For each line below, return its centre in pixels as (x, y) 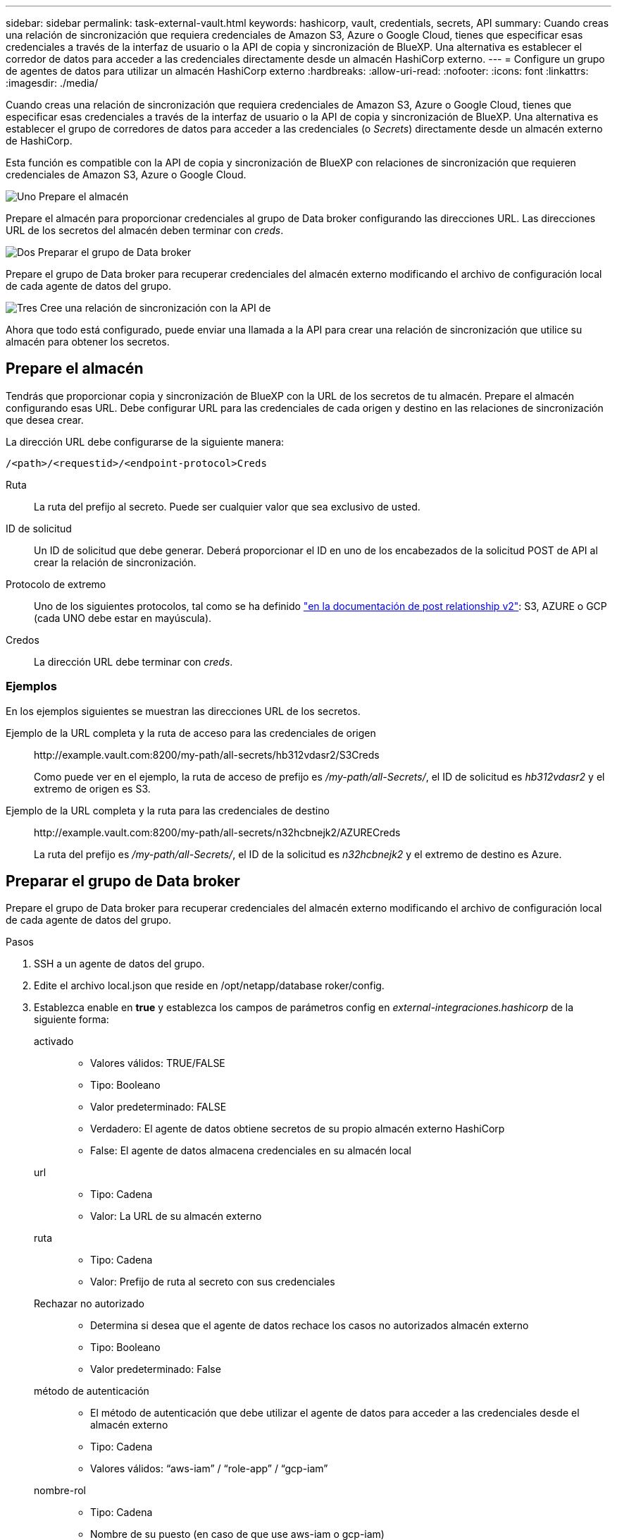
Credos (23, 640)
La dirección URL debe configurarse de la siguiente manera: (145, 441)
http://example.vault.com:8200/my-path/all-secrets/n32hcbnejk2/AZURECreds (217, 832)
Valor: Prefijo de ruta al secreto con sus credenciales (213, 1282)
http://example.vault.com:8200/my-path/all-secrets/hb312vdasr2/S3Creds (207, 754)
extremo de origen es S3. (92, 788)
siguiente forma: (71, 1020)
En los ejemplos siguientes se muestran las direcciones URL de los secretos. (183, 711)
